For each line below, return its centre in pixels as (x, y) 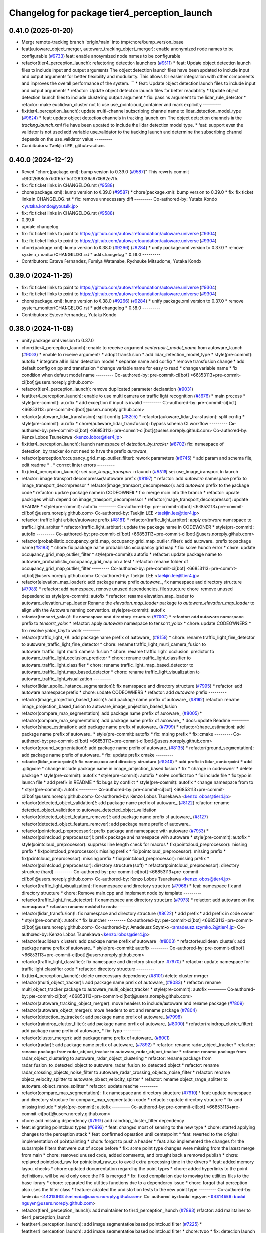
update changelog (40, 226)
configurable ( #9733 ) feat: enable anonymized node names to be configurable (101, 56)
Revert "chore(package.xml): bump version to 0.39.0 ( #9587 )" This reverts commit (105, 171)
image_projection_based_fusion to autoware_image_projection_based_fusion (99, 706)
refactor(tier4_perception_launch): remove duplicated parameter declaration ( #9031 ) (107, 389)
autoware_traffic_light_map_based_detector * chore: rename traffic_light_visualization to (111, 672)
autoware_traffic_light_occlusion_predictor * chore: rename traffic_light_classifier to (106, 658)
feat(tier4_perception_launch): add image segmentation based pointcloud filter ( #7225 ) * (112, 1224)
